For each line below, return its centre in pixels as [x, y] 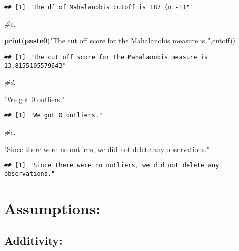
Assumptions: [52, 208]
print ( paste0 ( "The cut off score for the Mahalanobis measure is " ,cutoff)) [120, 41]
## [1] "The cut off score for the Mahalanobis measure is [106, 57]
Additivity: [33, 241]
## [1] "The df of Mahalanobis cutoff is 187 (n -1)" [97, 7]
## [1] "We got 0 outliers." [53, 116]
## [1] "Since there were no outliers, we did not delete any [112, 166]
